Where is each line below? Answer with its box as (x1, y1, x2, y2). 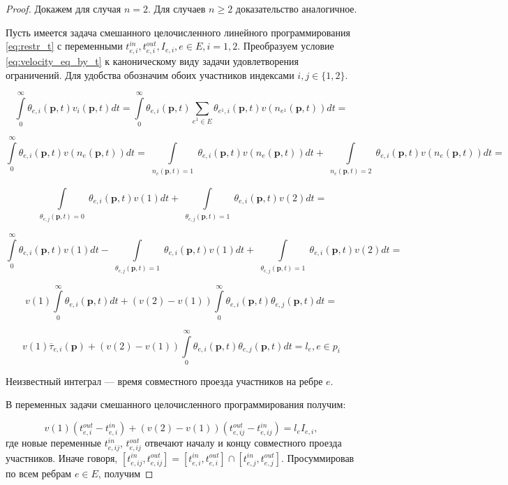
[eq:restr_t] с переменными (6, 38, 123, 53)
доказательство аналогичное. (235, 1, 357, 15)
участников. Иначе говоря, (6, 450, 118, 465)
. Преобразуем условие (237, 38, 334, 53)
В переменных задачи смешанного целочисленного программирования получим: (6, 397, 346, 412)
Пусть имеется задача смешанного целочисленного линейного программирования (6, 24, 350, 39)
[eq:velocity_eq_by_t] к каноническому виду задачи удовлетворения (6, 53, 299, 68)
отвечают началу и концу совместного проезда (144, 435, 342, 450)
